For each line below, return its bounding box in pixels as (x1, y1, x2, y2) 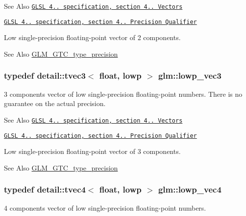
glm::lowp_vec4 (158, 183, 221, 195)
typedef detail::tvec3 (4, 69, 86, 82)
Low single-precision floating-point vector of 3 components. (4, 146, 181, 156)
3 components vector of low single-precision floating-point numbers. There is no (4, 88, 243, 99)
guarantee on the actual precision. (4, 98, 106, 108)
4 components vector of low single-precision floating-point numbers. (4, 202, 206, 213)
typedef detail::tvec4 (4, 183, 86, 195)
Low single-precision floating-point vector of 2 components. (4, 32, 181, 43)
